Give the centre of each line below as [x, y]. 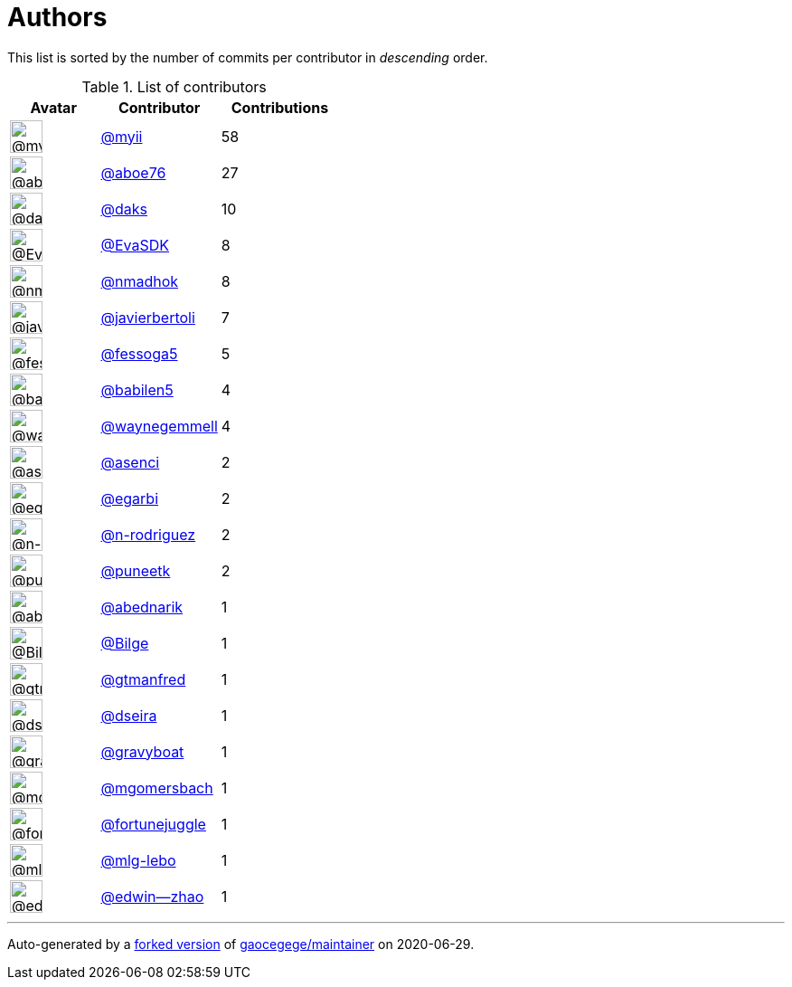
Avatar [53, 107]
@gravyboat [142, 751]
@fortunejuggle [153, 824]
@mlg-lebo [138, 860]
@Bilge [125, 643]
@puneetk [136, 570]
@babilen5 [137, 389]
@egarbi [130, 498]
